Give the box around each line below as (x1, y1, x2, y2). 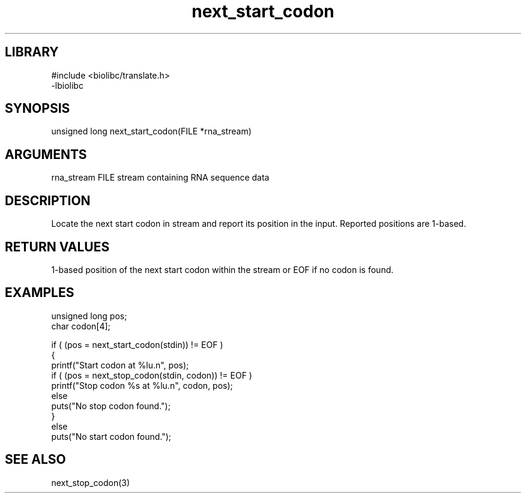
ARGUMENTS (5, 146, 87, 162)
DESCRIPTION (5, 193, 91, 208)
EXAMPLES (5, 285, 74, 301)
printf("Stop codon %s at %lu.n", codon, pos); (51, 380, 233, 391)
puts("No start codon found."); (51, 431, 172, 442)
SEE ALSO (5, 452, 66, 467)
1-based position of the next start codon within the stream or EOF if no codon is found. (51, 264, 394, 275)
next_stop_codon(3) (51, 477, 130, 488)
